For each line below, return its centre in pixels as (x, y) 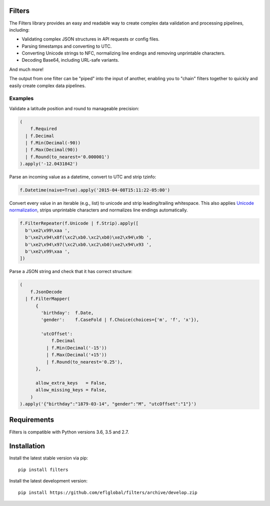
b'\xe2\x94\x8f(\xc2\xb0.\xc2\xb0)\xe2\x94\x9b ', (88, 237)
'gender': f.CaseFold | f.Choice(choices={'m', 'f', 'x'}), (120, 320)
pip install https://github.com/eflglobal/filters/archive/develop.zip (108, 492)
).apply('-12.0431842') (49, 164)
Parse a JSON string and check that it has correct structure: (71, 272)
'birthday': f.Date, (67, 313)
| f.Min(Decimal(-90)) (53, 143)
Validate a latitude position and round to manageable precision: (74, 108)
